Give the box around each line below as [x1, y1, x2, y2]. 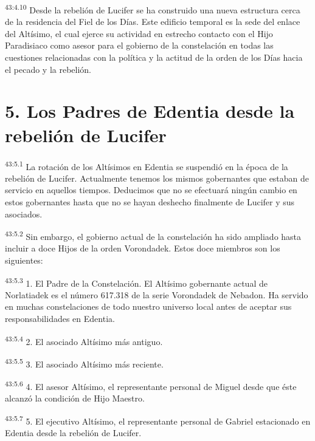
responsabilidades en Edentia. [5, 312, 115, 325]
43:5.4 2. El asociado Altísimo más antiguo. [5, 333, 163, 347]
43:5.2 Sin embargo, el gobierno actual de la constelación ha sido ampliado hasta [5, 228, 302, 242]
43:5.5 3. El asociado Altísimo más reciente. [5, 355, 164, 370]
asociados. [5, 207, 43, 220]
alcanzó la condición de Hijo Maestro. [5, 392, 145, 405]
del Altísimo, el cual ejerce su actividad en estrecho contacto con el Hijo [5, 27, 273, 39]
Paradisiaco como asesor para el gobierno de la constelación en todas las [5, 39, 274, 52]
